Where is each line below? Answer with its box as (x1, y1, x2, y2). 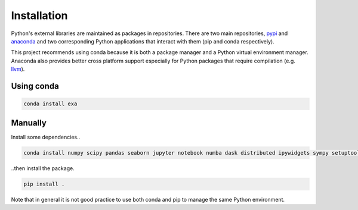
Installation (11, 9, 68, 22)
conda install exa (23, 101, 78, 107)
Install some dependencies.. (11, 133, 81, 140)
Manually (11, 118, 47, 128)
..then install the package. (11, 164, 75, 172)
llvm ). (11, 65, 25, 73)
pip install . (23, 180, 65, 187)
